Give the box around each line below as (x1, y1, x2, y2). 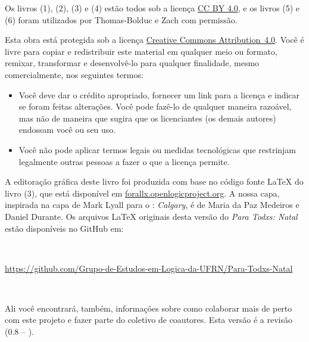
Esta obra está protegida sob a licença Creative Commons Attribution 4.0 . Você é (5, 33, 304, 46)
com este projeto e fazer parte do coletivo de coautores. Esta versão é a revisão (5, 313, 292, 326)
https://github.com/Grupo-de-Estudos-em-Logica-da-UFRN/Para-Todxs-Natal (5, 262, 293, 274)
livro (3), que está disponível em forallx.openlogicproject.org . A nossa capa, (5, 186, 280, 199)
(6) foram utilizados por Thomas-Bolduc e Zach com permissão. (5, 13, 238, 26)
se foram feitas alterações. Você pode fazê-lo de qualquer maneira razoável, (18, 100, 292, 113)
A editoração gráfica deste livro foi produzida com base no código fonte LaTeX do (5, 175, 304, 188)
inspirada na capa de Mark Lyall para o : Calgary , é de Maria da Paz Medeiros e (5, 198, 299, 211)
